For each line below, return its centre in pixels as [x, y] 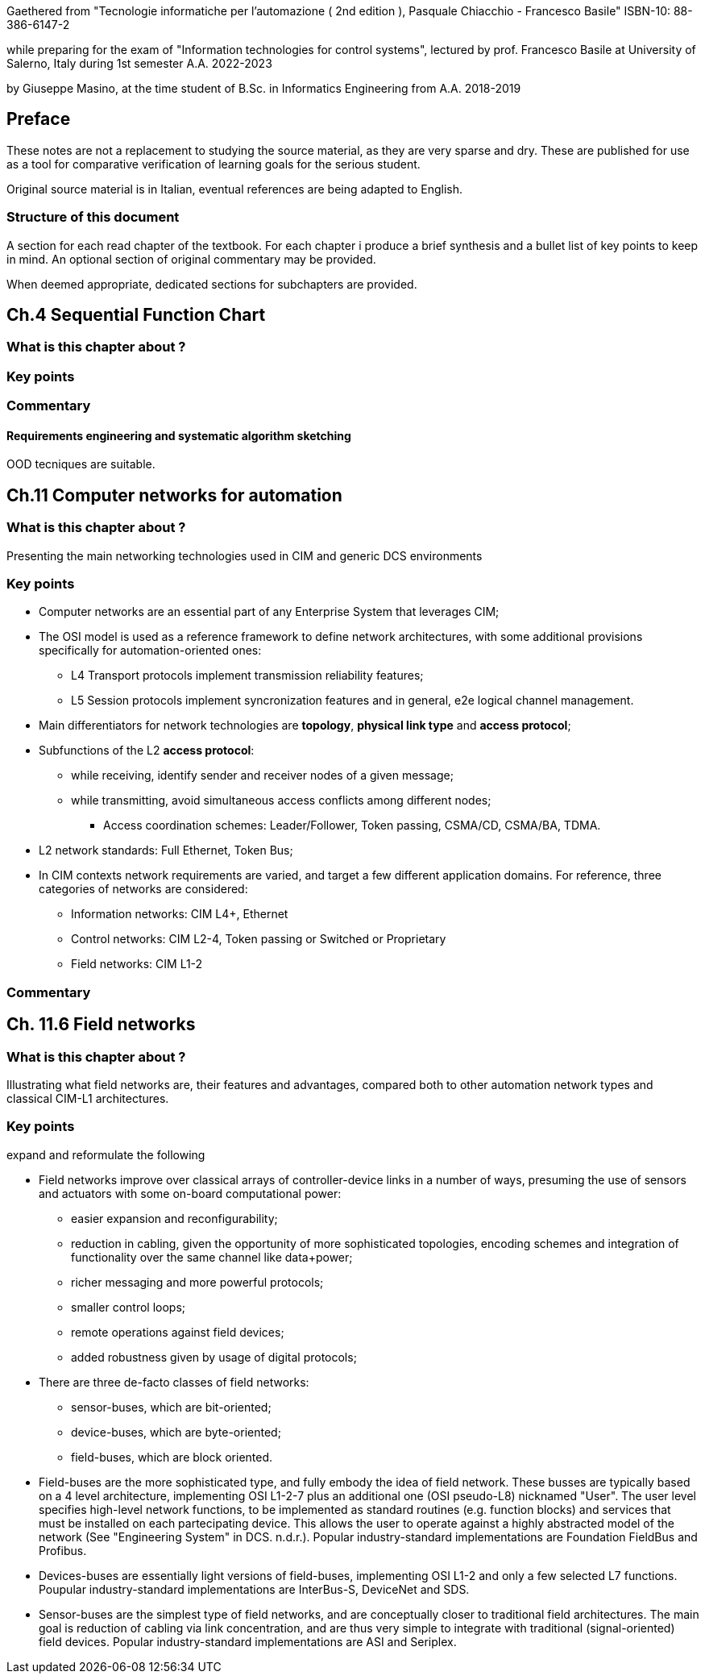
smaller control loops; [129, 1307]
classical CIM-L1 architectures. [88, 1098]
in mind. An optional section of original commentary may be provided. [191, 259]
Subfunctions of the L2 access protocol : [147, 751]
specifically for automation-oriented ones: [150, 651]
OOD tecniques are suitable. [81, 464]
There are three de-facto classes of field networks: [174, 1382]
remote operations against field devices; [178, 1332]
